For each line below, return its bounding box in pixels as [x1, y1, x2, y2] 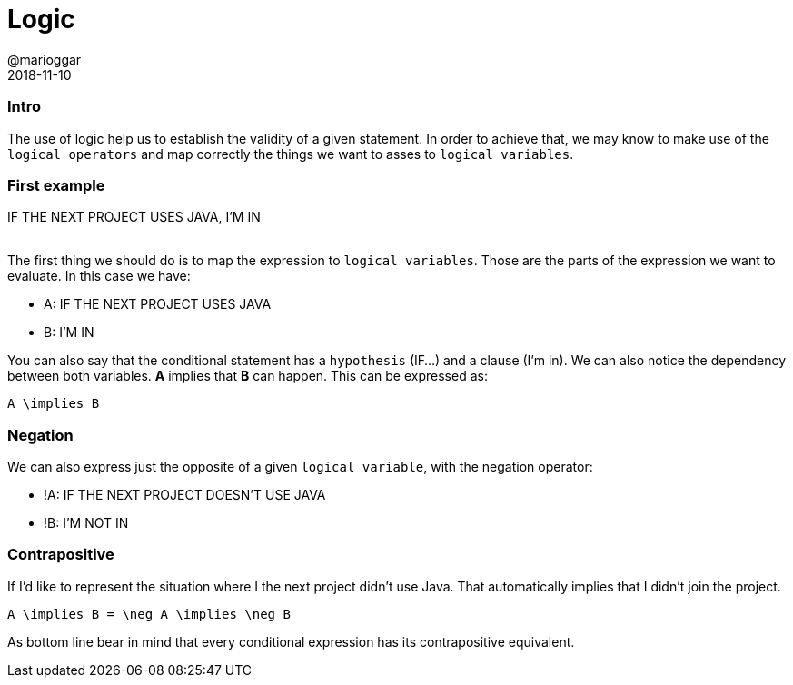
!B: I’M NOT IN [44, 515, 129, 531]
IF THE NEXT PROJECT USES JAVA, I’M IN [7, 209, 261, 225]
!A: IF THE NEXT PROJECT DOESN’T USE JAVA [44, 487, 326, 502]
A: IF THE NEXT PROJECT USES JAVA [44, 296, 272, 313]
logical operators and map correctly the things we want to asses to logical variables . [7, 145, 574, 162]
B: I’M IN [44, 324, 94, 341]
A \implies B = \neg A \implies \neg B [7, 606, 291, 621]
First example [7, 175, 105, 194]
